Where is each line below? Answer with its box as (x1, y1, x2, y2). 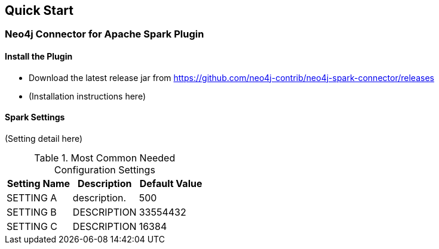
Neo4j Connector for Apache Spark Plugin (5, 28, 204, 41)
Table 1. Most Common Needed (34, 151, 176, 164)
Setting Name (7, 177, 70, 189)
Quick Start (5, 3, 73, 18)
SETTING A (7, 191, 57, 204)
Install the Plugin (5, 51, 73, 62)
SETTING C (7, 220, 58, 232)
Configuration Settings (54, 163, 155, 176)
